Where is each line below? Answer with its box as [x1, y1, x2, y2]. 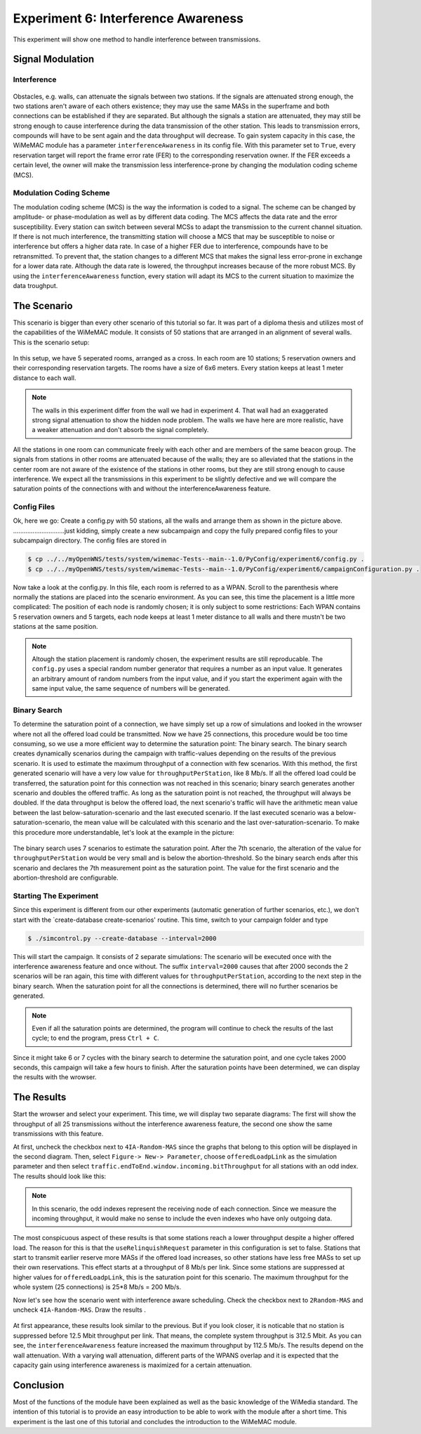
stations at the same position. [13, 623, 98, 631]
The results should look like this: [13, 1172, 107, 1180]
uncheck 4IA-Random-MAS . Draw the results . [13, 1305, 147, 1314]
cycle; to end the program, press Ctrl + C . [32, 1034, 159, 1043]
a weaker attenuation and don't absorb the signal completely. [32, 426, 209, 434]
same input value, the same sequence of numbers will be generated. [32, 684, 231, 693]
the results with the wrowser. [13, 1073, 97, 1081]
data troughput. [13, 281, 58, 289]
